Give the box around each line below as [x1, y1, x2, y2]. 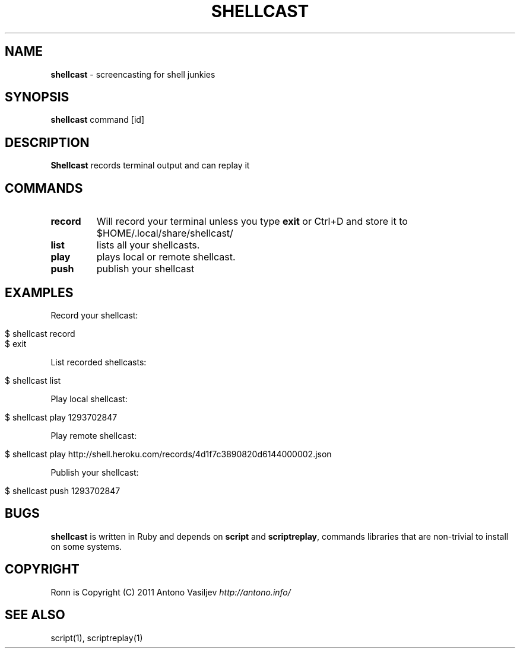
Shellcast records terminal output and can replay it [50, 160, 250, 171]
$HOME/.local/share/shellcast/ [96, 227, 233, 240]
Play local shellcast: [50, 393, 128, 404]
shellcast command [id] [50, 114, 145, 125]
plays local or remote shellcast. [96, 251, 236, 263]
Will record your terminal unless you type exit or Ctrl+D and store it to [96, 215, 408, 228]
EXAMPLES [5, 285, 74, 300]
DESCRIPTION [5, 135, 90, 150]
